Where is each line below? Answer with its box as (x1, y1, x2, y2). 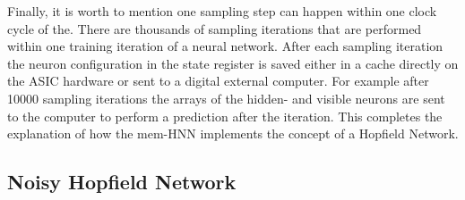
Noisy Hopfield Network (7, 168, 237, 196)
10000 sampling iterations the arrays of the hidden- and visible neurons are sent (7, 88, 445, 107)
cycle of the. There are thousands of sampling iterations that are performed (7, 19, 422, 37)
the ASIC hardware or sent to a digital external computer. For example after (7, 71, 429, 90)
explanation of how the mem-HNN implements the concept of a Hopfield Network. (7, 124, 459, 143)
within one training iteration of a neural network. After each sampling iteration (7, 37, 443, 55)
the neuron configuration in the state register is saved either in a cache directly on (7, 54, 459, 72)
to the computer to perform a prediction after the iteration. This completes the (7, 106, 443, 125)
